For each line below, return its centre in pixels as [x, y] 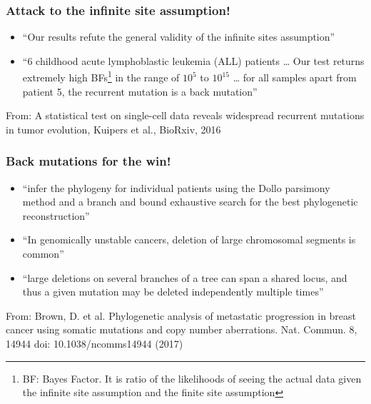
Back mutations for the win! [88, 161]
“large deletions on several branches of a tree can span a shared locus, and [185, 277]
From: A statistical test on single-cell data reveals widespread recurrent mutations [185, 115]
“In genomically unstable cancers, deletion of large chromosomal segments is [189, 239]
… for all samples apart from [295, 77]
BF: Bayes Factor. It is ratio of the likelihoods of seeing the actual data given [192, 378]
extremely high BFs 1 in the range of [101, 76]
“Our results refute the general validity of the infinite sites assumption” [179, 37]
